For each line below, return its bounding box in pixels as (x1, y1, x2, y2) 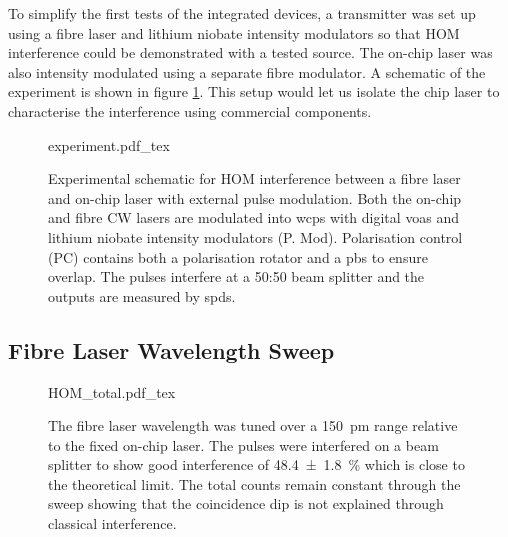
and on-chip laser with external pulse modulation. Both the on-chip (48, 187, 462, 208)
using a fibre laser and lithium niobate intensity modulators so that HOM (8, 22, 460, 43)
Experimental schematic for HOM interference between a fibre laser (48, 168, 461, 189)
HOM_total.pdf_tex (48, 381, 176, 402)
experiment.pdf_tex (48, 134, 170, 155)
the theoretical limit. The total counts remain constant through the (48, 473, 461, 494)
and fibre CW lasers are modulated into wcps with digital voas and (48, 207, 460, 228)
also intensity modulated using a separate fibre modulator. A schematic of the (8, 61, 486, 82)
